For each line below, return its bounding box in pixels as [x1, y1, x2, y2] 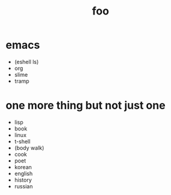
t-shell [14, 138, 31, 145]
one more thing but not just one [5, 98, 166, 112]
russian [14, 182, 33, 190]
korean [14, 163, 33, 170]
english [14, 170, 33, 177]
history [14, 176, 33, 184]
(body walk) [14, 144, 45, 152]
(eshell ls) [14, 58, 39, 65]
